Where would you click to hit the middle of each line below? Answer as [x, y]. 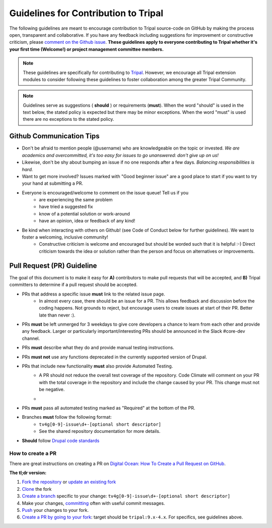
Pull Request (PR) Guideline [53, 266]
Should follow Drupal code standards [61, 440]
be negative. [52, 390]
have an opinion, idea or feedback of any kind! [87, 221]
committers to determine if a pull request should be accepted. [74, 285]
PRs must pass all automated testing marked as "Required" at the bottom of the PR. [109, 408]
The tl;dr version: [28, 473]
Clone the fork [37, 489]
